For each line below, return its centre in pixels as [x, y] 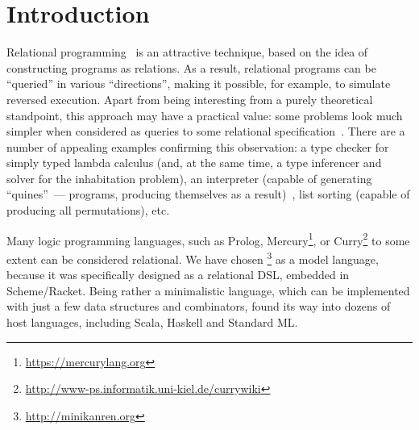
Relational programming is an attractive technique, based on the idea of [187, 52]
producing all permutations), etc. [88, 210]
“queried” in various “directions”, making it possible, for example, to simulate [199, 83]
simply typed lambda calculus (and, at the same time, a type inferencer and [194, 163]
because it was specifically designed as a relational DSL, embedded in [178, 275]
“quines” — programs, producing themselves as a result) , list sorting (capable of [208, 194]
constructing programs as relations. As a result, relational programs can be [191, 67]
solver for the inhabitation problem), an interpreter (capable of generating [189, 178]
